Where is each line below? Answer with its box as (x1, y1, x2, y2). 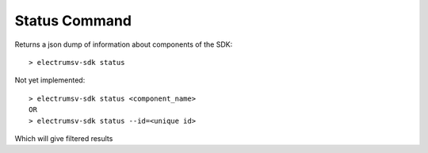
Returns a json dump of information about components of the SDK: (14, 40, 233, 49)
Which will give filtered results (14, 133, 113, 143)
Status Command (14, 12, 132, 29)
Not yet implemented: (14, 75, 86, 85)
